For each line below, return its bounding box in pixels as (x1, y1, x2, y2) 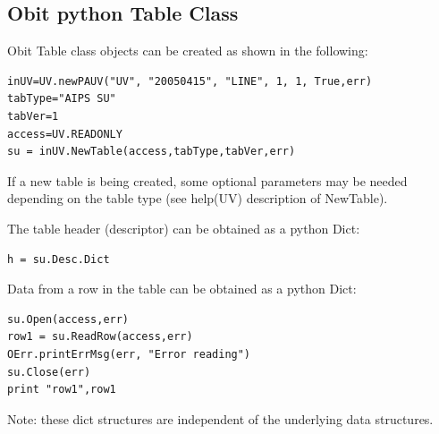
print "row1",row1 (7, 383, 116, 396)
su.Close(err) (7, 365, 91, 379)
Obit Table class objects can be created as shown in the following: (7, 41, 368, 60)
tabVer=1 (7, 109, 59, 123)
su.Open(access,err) (7, 312, 130, 326)
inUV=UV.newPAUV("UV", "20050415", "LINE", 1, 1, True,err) (7, 74, 373, 88)
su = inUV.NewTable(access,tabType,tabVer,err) (7, 145, 296, 158)
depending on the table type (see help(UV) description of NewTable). (7, 189, 388, 208)
